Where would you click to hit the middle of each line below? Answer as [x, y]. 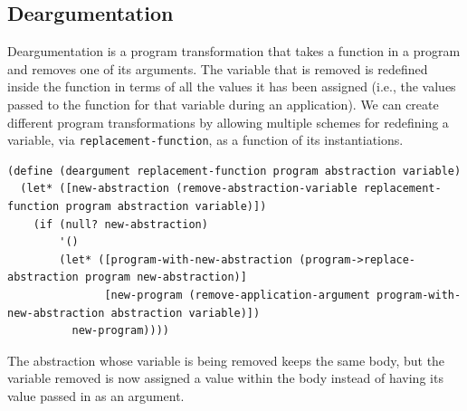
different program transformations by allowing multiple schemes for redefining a [228, 122]
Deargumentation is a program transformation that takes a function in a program [234, 51]
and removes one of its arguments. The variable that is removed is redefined [218, 68]
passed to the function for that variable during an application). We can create [223, 104]
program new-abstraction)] [166, 277]
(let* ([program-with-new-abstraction [176, 259]
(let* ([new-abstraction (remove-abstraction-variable [189, 189]
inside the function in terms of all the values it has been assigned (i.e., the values [232, 86]
